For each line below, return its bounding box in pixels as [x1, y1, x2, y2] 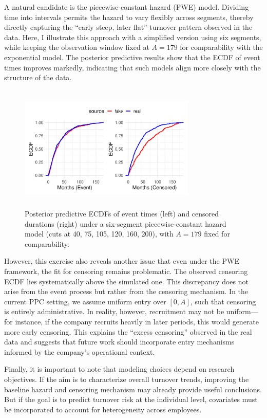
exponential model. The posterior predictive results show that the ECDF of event [4, 51, 260, 62]
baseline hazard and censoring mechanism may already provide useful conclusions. [4, 384, 262, 394]
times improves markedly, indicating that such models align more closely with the [4, 62, 261, 72]
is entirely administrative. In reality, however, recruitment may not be [4, 306, 224, 317]
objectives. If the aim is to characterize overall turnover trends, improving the [4, 374, 249, 385]
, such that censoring [190, 296, 256, 306]
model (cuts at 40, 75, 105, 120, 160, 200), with [25, 228, 174, 239]
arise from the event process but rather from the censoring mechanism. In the [4, 286, 249, 297]
